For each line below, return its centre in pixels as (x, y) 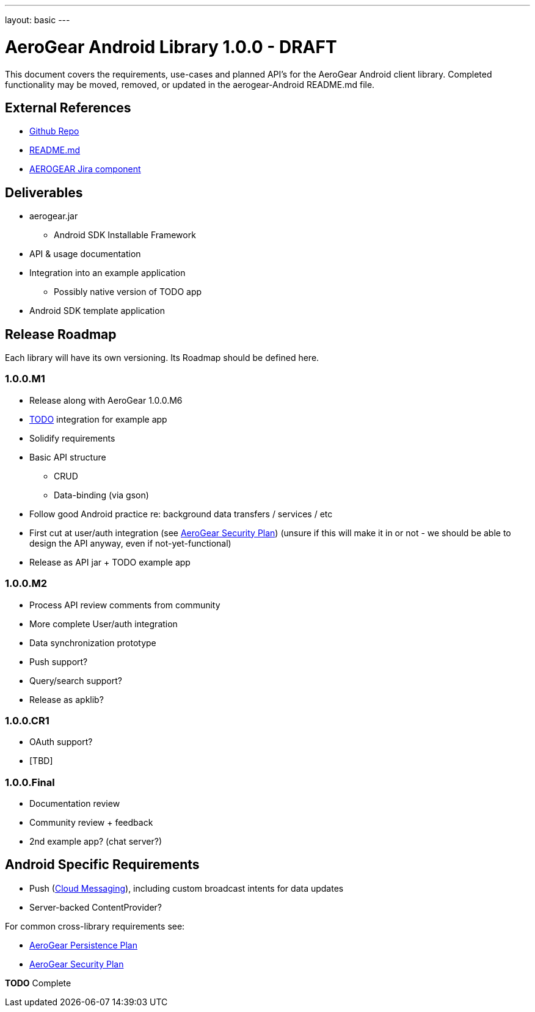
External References (68, 107)
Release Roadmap (61, 334)
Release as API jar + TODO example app (110, 562)
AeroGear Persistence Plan (83, 945)
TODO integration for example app (98, 419)
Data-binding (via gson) (101, 495)
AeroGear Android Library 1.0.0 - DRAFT (171, 47)
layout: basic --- (38, 20)
